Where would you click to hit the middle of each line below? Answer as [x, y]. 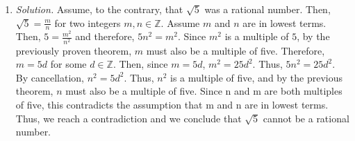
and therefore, [105, 36]
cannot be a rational [306, 118]
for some [68, 64]
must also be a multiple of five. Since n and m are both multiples [204, 91]
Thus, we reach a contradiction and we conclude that [129, 118]
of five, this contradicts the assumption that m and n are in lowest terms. [172, 104]
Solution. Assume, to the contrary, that [99, 9]
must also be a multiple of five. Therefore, [236, 50]
